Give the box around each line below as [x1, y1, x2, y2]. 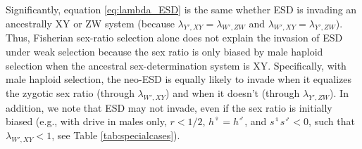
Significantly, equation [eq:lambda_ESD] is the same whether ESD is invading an [6, 2, 357, 16]
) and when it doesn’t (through [166, 85, 300, 100]
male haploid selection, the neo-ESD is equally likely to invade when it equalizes [6, 72, 351, 86]
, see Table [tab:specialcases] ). [51, 127, 180, 142]
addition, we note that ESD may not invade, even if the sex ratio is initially [6, 100, 332, 115]
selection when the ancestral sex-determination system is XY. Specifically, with [6, 58, 347, 72]
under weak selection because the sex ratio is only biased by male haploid [6, 44, 323, 58]
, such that [308, 114, 355, 129]
